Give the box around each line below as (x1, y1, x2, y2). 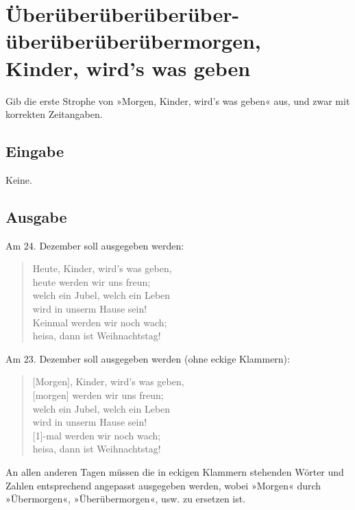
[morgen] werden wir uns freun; (32, 388, 164, 402)
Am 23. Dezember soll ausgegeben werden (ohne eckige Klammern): (5, 351, 290, 365)
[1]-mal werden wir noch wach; (32, 428, 161, 442)
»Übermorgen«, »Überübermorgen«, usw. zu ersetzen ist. (5, 491, 246, 506)
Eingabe (5, 141, 64, 162)
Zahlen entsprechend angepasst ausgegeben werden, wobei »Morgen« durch (5, 478, 321, 492)
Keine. (5, 172, 32, 186)
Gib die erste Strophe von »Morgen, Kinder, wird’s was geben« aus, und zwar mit (5, 93, 350, 108)
